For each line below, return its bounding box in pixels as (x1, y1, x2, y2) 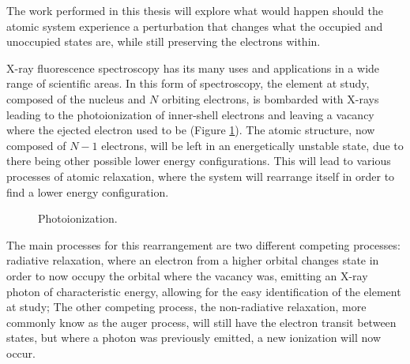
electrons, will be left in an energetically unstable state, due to (101, 137, 404, 153)
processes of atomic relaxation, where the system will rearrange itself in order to (6, 167, 395, 184)
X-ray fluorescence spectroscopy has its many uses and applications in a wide (6, 59, 380, 76)
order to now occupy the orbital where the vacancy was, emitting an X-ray (6, 267, 368, 283)
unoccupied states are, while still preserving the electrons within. (6, 33, 321, 50)
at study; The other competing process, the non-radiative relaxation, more (6, 298, 367, 315)
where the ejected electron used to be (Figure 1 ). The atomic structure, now (6, 122, 375, 138)
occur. (6, 344, 36, 361)
